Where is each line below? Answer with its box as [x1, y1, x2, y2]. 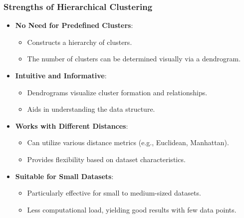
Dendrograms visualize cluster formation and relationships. [27, 87, 208, 97]
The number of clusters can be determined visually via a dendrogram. [27, 53, 241, 64]
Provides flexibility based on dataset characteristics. [27, 154, 186, 164]
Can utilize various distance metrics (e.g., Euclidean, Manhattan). [27, 137, 229, 148]
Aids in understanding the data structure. [27, 104, 155, 114]
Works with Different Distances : [15, 120, 128, 131]
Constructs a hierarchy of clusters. [27, 36, 132, 47]
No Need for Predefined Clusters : [15, 20, 133, 30]
